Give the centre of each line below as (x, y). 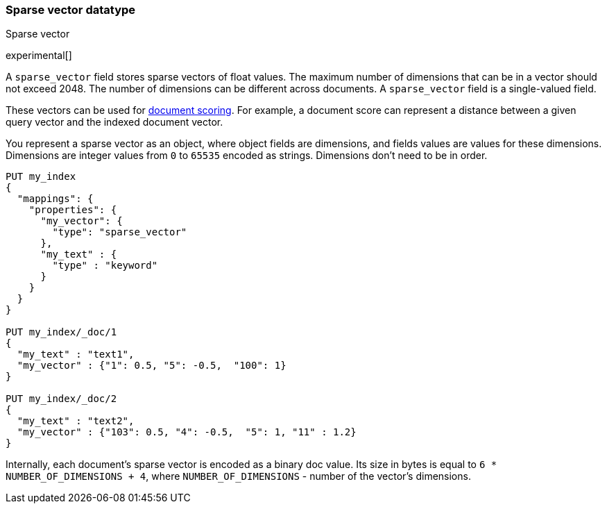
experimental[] (39, 56)
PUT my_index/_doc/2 (61, 399)
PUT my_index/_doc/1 (61, 332)
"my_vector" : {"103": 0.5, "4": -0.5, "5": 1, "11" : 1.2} (187, 432)
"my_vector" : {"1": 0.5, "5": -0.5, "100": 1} (152, 366)
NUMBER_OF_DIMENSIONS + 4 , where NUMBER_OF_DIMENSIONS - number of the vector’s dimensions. (238, 476)
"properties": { (73, 210)
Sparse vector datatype (71, 10)
